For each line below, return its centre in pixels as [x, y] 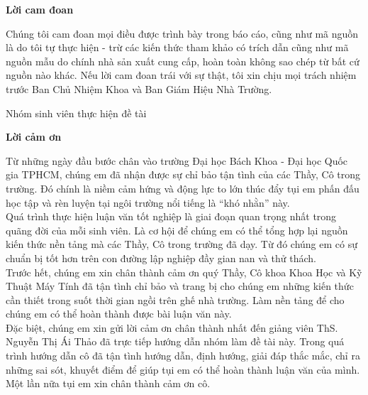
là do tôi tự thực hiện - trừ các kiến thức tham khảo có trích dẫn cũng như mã [177, 47]
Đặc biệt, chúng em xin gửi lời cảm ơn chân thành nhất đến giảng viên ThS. [172, 327]
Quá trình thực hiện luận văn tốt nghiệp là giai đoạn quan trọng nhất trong [171, 216]
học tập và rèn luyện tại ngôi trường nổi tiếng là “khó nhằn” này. [148, 202]
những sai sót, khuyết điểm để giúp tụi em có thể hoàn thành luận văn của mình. [183, 369]
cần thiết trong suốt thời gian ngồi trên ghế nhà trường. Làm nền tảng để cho [175, 299]
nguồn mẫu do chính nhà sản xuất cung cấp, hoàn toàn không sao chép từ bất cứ [183, 61]
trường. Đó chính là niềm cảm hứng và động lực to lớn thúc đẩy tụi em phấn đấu [183, 188]
